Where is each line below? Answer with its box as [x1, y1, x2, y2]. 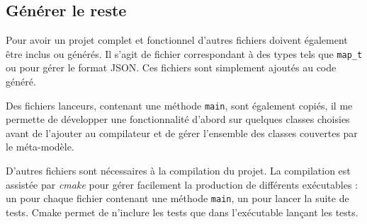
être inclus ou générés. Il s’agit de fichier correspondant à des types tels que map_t [6, 46, 363, 61]
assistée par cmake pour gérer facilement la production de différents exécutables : [6, 177, 358, 191]
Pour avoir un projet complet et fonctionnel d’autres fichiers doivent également [6, 33, 348, 47]
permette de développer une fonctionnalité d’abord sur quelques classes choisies [6, 112, 350, 126]
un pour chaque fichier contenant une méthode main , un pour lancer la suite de [6, 191, 349, 206]
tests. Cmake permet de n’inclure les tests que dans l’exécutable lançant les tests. [6, 204, 358, 219]
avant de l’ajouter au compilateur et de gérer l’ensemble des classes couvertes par [6, 125, 358, 140]
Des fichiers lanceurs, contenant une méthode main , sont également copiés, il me [6, 98, 353, 112]
